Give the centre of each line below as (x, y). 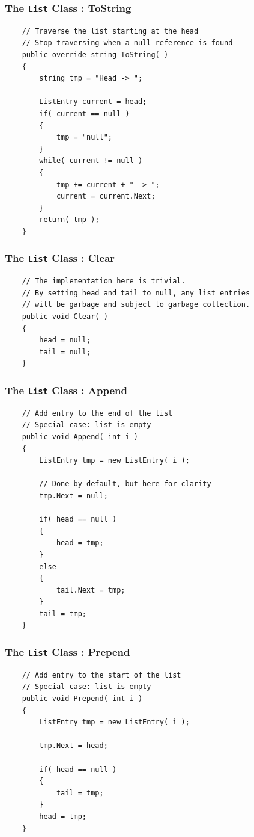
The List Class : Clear (60, 258)
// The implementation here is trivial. (104, 281)
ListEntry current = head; (93, 102)
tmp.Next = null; (74, 496)
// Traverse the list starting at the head (110, 31)
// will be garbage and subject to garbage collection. (136, 305)
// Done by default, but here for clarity (125, 484)
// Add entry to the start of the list (101, 675)
